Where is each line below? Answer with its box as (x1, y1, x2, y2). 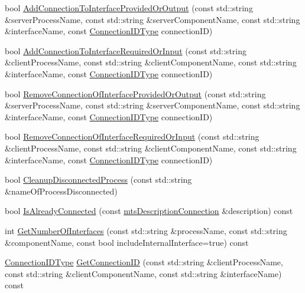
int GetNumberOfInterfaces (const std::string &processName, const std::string (5, 224, 287, 236)
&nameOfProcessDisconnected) (5, 185, 118, 197)
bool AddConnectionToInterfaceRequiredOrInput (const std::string (5, 44, 246, 57)
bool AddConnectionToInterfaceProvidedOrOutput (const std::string (5, 2, 253, 14)
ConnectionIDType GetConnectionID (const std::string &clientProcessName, (5, 256, 283, 268)
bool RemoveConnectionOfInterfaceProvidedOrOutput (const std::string (5, 87, 266, 100)
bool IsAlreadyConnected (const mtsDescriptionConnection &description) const (5, 205, 293, 217)
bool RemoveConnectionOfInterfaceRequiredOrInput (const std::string (5, 130, 259, 143)
